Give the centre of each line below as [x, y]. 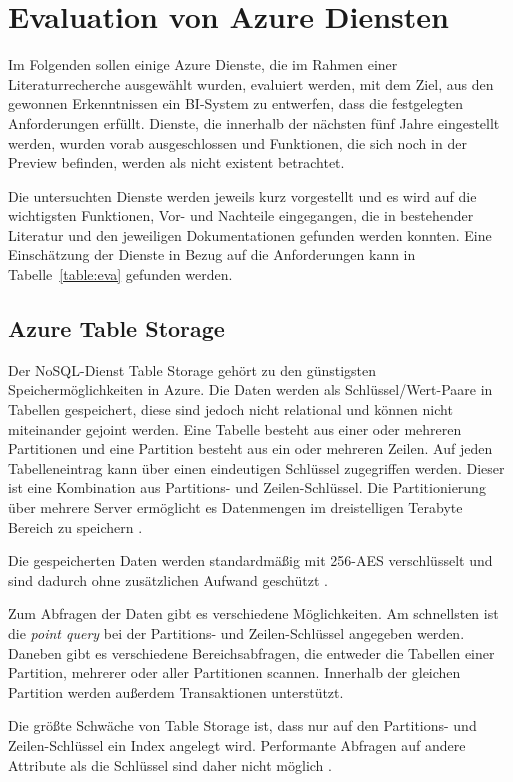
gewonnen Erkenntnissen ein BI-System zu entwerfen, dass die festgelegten [236, 103]
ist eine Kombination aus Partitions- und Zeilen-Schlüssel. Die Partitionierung [247, 487]
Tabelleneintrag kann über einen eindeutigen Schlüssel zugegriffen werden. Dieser [256, 467]
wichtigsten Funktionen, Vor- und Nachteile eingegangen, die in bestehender [241, 215]
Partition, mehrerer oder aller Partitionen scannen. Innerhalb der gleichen [234, 672]
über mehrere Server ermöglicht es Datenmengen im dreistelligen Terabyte [235, 507]
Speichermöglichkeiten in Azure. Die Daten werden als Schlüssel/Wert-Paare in [250, 389]
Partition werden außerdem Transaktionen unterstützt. [176, 691]
